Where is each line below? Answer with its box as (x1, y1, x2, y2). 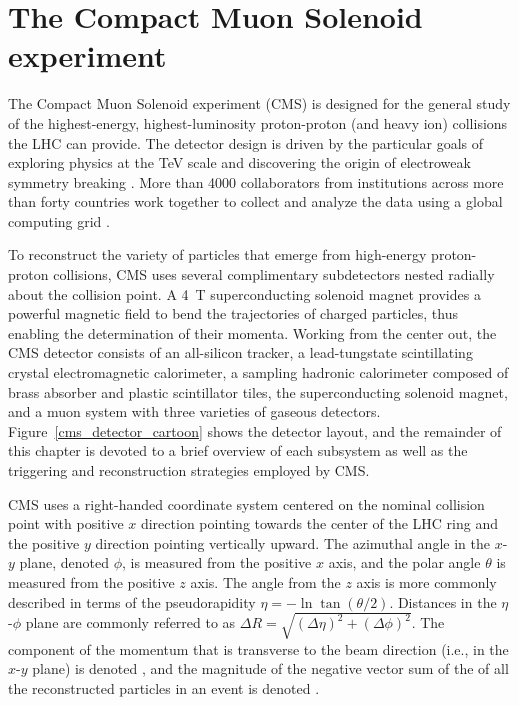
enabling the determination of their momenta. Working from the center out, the (8, 322, 497, 343)
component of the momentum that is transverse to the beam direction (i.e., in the (8, 638, 509, 659)
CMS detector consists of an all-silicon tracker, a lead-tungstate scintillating (8, 342, 473, 363)
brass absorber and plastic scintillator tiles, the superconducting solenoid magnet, (8, 381, 508, 402)
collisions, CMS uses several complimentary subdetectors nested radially (53, 264, 495, 285)
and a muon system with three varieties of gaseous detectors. (8, 401, 381, 422)
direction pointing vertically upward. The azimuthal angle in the (95, 532, 490, 553)
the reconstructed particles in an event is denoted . (8, 677, 320, 698)
